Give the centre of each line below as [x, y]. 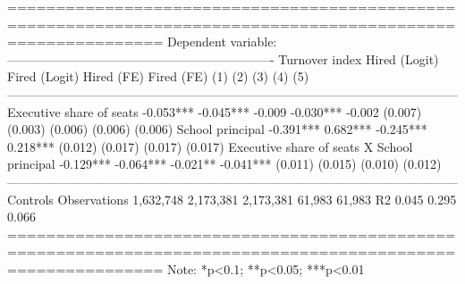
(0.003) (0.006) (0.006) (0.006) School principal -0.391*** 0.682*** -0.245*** [217, 129]
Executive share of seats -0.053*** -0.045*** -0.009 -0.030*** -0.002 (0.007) [215, 111]
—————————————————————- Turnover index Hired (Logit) [223, 58]
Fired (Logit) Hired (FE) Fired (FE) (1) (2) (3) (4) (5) [158, 76]
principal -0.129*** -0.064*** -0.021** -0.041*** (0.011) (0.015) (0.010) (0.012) [224, 164]
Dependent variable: [222, 42]
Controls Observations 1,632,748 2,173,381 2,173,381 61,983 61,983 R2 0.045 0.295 [232, 199]
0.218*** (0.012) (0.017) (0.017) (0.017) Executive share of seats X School [210, 146]
